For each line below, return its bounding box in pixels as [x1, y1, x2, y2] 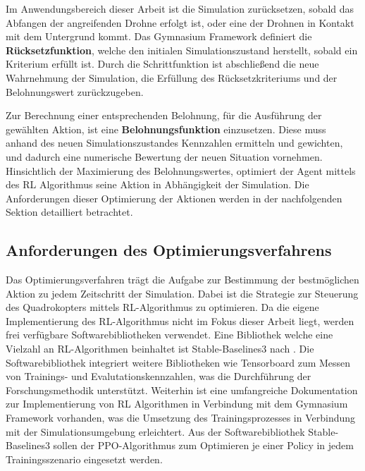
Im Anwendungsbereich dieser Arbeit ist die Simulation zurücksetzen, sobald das [6, 1, 354, 16]
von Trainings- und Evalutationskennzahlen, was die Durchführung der [6, 369, 311, 384]
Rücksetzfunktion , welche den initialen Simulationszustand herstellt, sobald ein [6, 42, 358, 57]
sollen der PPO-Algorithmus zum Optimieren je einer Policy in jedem [53, 438, 354, 453]
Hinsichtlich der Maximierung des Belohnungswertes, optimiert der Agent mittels [6, 163, 356, 178]
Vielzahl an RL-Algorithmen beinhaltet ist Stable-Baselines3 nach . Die [6, 341, 314, 356]
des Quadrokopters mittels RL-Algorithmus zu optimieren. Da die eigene [6, 300, 319, 314]
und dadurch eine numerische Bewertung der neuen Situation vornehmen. [6, 149, 323, 164]
